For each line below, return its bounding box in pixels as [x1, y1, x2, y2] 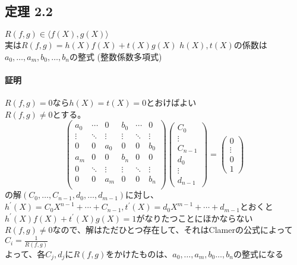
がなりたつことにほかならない [136, 212, 253, 224]
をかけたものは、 [106, 247, 173, 260]
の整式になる [233, 247, 283, 260]
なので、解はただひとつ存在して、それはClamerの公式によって [52, 223, 293, 236]
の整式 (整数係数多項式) [69, 50, 162, 62]
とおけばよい [146, 96, 197, 109]
